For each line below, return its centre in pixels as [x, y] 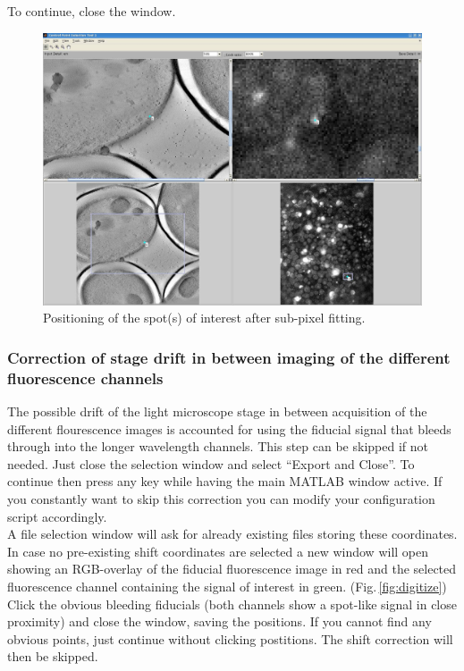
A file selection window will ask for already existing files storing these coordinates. [232, 534]
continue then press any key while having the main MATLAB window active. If [225, 481]
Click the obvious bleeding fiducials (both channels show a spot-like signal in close [232, 604]
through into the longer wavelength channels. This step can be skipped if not [218, 446]
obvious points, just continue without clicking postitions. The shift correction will [230, 638]
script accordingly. [57, 516]
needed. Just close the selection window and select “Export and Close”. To [211, 463]
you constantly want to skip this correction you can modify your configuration [221, 499]
